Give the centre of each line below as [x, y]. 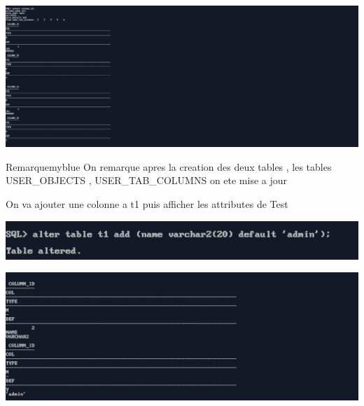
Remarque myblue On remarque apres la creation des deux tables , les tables [169, 166]
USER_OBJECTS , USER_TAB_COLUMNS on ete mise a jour [147, 180]
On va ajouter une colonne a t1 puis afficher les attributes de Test [147, 204]
